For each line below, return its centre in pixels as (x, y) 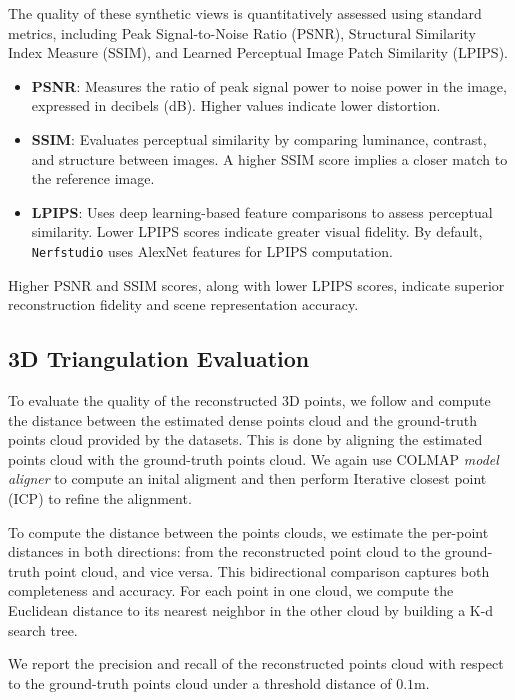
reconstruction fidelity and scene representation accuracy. (183, 304)
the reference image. (93, 178)
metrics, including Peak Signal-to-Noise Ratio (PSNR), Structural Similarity (242, 32)
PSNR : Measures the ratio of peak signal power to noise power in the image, (269, 85)
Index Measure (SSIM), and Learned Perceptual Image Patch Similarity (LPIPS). (258, 52)
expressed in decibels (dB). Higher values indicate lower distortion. (236, 105)
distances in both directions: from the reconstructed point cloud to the (224, 551)
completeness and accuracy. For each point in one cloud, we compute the (231, 590)
